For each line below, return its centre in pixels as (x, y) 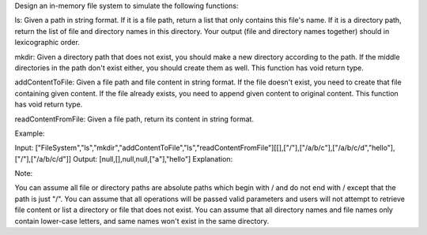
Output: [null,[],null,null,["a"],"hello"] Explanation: (153, 159)
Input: (24, 148)
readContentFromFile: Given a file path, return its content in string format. (134, 119)
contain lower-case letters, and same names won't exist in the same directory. (142, 221)
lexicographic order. (47, 43)
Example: (30, 133)
